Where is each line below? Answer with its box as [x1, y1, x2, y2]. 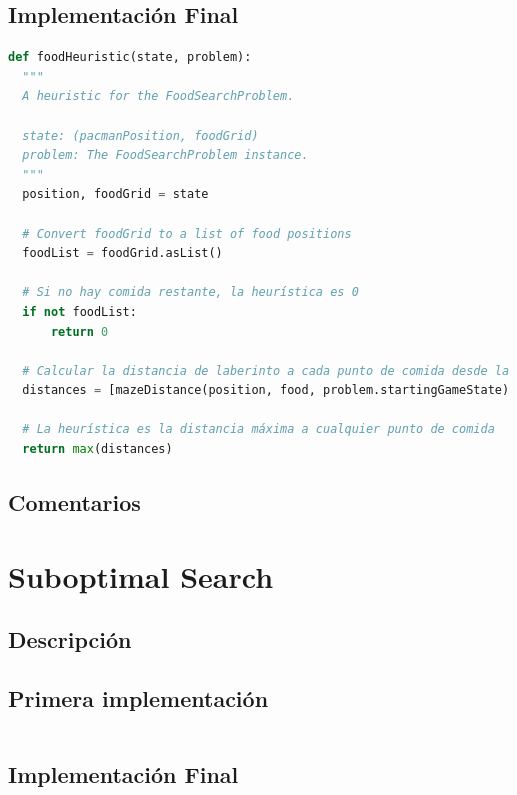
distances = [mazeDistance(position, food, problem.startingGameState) [22, 383, 510, 398]
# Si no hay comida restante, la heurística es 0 [22, 285, 359, 300]
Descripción [8, 624, 132, 655]
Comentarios [8, 487, 141, 518]
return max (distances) [22, 442, 173, 457]
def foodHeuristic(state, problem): [8, 50, 252, 65]
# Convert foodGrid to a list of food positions [22, 226, 352, 241]
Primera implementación [8, 683, 269, 713]
